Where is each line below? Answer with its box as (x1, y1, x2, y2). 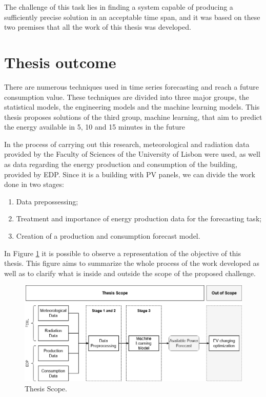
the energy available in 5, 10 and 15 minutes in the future (4, 121, 185, 132)
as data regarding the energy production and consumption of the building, (4, 159, 237, 170)
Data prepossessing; (16, 196, 78, 206)
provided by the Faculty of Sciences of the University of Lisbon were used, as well (4, 149, 260, 159)
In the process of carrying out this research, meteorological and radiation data (4, 138, 250, 149)
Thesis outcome (4, 51, 116, 72)
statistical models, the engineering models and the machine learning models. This (4, 101, 260, 112)
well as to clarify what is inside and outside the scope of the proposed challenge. (4, 267, 256, 278)
